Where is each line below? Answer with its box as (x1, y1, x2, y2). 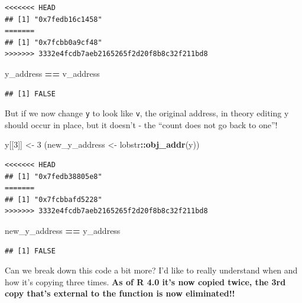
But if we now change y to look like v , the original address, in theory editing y (5, 107, 289, 119)
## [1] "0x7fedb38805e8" (5, 172, 102, 181)
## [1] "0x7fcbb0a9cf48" (5, 38, 102, 47)
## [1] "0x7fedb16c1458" (5, 15, 102, 24)
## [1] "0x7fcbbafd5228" (5, 195, 102, 204)
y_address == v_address (5, 67, 100, 79)
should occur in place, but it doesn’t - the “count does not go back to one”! (5, 118, 278, 131)
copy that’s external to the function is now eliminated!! (5, 287, 235, 299)
